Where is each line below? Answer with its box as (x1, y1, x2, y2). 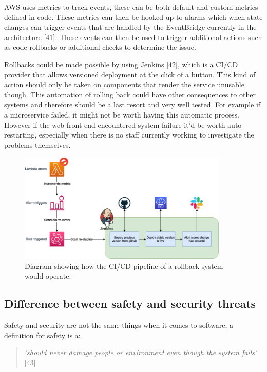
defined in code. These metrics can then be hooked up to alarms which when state (4, 11, 263, 22)
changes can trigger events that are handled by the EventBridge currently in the (4, 22, 257, 32)
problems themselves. (4, 139, 71, 150)
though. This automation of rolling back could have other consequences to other (4, 89, 256, 100)
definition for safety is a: (4, 329, 81, 340)
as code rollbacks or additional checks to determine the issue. (4, 42, 196, 52)
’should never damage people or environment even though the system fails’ (24, 347, 257, 358)
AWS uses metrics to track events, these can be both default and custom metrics (4, 2, 258, 12)
